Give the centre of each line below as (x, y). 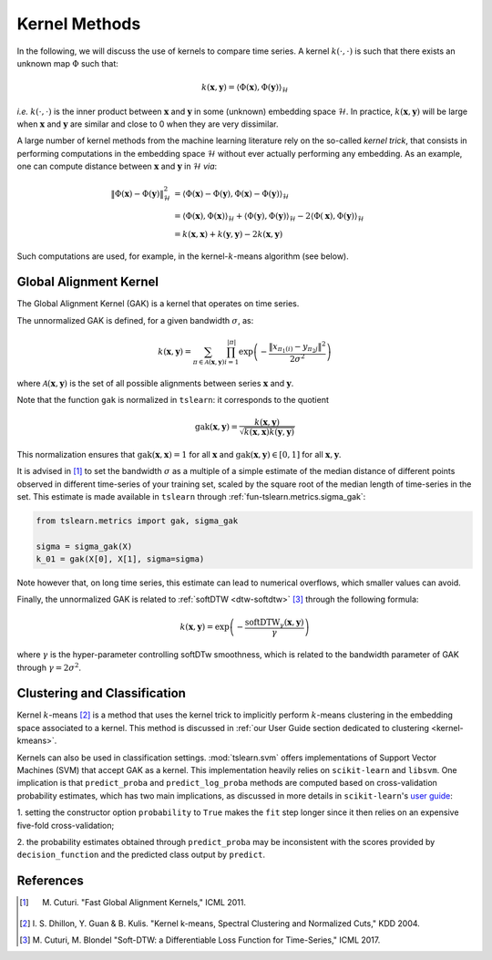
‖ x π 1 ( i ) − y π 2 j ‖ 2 (298, 347)
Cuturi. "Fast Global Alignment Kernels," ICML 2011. (149, 903)
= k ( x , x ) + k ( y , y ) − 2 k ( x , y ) (229, 234)
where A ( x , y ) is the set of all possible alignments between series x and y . (155, 383)
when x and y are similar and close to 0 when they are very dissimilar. (148, 124)
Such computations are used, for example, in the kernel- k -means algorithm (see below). (183, 256)
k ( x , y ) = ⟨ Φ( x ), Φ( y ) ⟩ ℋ (245, 88)
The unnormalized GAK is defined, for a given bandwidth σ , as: (135, 320)
